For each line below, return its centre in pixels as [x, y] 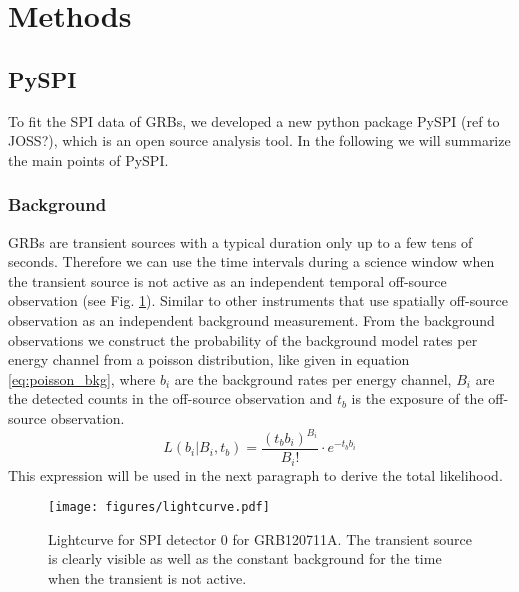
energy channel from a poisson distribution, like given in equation [209, 359]
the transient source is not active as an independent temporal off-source [227, 280]
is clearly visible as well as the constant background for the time [245, 558]
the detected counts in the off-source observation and [170, 398]
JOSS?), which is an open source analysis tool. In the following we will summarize [259, 140]
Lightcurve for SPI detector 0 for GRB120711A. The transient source [260, 538]
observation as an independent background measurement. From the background [251, 319]
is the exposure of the [417, 398]
